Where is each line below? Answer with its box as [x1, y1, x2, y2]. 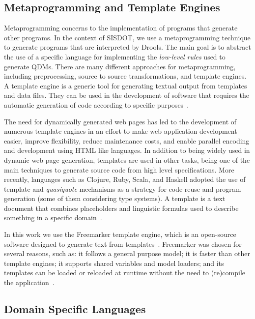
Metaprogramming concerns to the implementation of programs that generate [4, 23, 238, 33]
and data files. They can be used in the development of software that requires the [4, 90, 249, 100]
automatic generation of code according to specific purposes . [4, 99, 189, 110]
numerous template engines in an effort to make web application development [4, 126, 237, 136]
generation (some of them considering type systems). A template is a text [4, 193, 226, 203]
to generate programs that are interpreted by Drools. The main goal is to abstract [4, 42, 251, 52]
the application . [4, 277, 55, 288]
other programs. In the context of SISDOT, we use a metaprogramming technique [4, 32, 251, 42]
